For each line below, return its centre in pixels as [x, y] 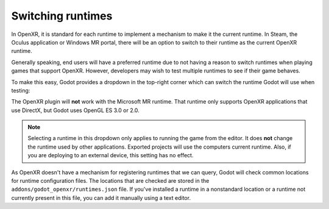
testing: [21, 90]
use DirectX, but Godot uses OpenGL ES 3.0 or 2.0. [75, 110]
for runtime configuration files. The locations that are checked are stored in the [110, 181]
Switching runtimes [62, 16]
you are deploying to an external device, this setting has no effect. [111, 155]
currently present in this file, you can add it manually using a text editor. [101, 197]
